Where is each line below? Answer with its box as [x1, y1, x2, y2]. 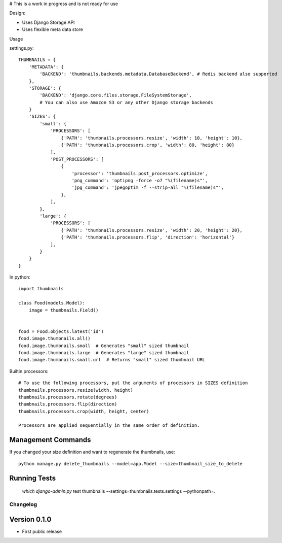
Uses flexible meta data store [22, 26, 83, 32]
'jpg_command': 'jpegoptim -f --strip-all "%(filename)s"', [71, 185, 224, 190]
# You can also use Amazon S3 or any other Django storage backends [39, 99, 214, 105]
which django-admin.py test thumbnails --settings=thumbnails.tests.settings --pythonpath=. [22, 488, 216, 494]
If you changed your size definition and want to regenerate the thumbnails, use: [9, 449, 175, 455]
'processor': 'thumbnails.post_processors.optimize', [71, 171, 208, 176]
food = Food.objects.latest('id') [18, 328, 104, 334]
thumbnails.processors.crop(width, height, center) [18, 409, 149, 414]
